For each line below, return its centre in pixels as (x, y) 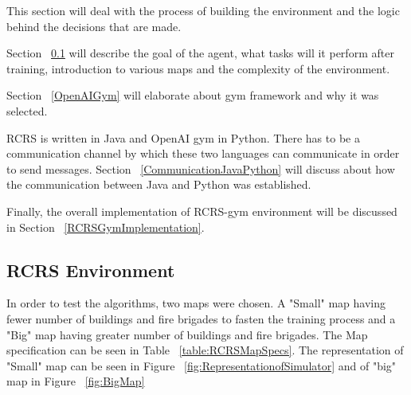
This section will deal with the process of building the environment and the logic (203, 10)
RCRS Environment (91, 270)
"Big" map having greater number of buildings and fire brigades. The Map (187, 334)
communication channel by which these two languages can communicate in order (203, 153)
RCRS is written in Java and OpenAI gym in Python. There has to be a (183, 137)
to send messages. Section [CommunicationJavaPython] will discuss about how (201, 168)
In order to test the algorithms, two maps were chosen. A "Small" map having (196, 303)
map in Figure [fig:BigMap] (76, 381)
